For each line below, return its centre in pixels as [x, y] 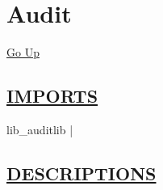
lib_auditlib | [40, 129]
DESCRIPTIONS [81, 173]
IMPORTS [52, 96]
